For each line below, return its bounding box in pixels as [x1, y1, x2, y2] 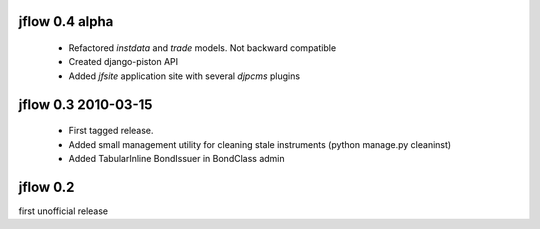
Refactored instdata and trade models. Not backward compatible [68, 42, 337, 54]
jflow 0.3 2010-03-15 [18, 96, 153, 113]
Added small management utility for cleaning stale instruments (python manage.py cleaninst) [68, 138, 452, 150]
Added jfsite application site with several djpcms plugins [68, 70, 300, 82]
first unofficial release [18, 205, 109, 217]
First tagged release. [68, 125, 154, 137]
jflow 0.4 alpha [18, 13, 114, 30]
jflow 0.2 [18, 178, 75, 195]
